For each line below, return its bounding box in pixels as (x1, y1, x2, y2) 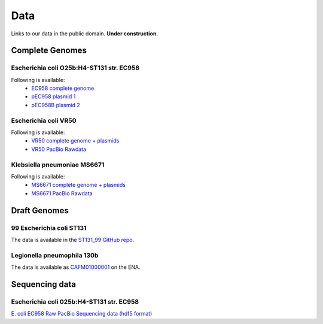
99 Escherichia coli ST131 (11, 223, 87, 232)
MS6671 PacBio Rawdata (31, 189, 93, 197)
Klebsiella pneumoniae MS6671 (11, 161, 105, 169)
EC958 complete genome (31, 84, 95, 92)
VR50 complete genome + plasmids (31, 137, 120, 144)
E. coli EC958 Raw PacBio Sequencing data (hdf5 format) (11, 310, 153, 317)
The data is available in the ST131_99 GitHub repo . (11, 236, 135, 243)
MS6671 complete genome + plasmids (31, 181, 126, 189)
